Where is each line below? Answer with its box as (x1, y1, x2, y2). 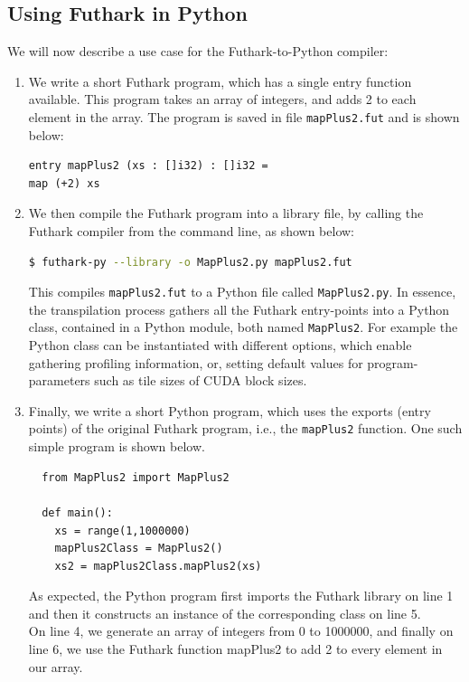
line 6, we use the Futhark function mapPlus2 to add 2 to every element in (28, 639, 443, 658)
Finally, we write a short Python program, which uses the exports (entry (28, 401, 431, 420)
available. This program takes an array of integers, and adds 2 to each (28, 90, 417, 109)
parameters (28, 371, 90, 390)
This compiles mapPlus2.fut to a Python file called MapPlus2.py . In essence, (28, 282, 456, 301)
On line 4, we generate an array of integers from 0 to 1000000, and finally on (28, 621, 454, 640)
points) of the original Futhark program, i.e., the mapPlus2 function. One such (28, 419, 463, 438)
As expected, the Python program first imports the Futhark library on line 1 (28, 586, 454, 605)
